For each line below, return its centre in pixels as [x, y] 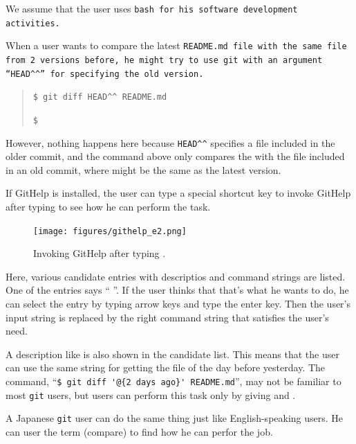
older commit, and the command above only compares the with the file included [175, 156]
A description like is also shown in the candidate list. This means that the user [172, 354]
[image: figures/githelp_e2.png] [110, 231]
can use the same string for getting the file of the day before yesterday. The [166, 367]
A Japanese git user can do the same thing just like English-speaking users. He [175, 418]
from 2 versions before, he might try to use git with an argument [164, 60]
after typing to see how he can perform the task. [108, 207]
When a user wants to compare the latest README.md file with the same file [176, 45]
